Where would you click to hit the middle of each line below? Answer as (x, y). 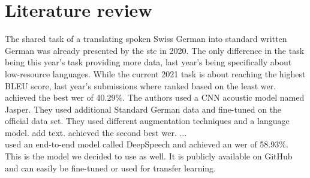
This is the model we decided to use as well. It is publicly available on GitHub (149, 156)
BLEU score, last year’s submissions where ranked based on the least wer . (141, 85)
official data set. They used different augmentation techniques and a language (147, 121)
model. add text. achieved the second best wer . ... (96, 132)
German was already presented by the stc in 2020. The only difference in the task (155, 50)
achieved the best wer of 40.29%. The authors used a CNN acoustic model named (155, 97)
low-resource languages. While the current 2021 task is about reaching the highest (155, 73)
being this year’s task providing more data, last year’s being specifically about (148, 62)
